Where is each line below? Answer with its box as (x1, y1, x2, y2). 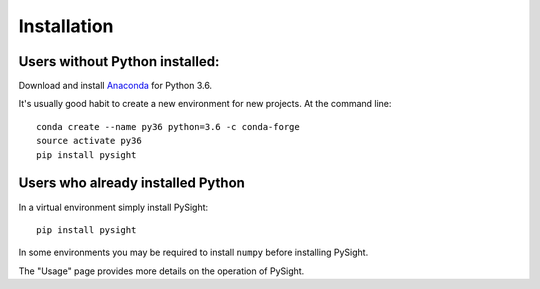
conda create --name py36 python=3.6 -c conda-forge (36, 121, 300, 132)
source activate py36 (36, 135, 142, 147)
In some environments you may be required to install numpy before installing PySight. (18, 246, 369, 259)
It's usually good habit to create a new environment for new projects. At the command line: (18, 98, 392, 110)
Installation (18, 15, 114, 37)
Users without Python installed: (18, 53, 220, 70)
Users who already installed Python (18, 175, 245, 192)
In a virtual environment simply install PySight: (18, 201, 209, 213)
